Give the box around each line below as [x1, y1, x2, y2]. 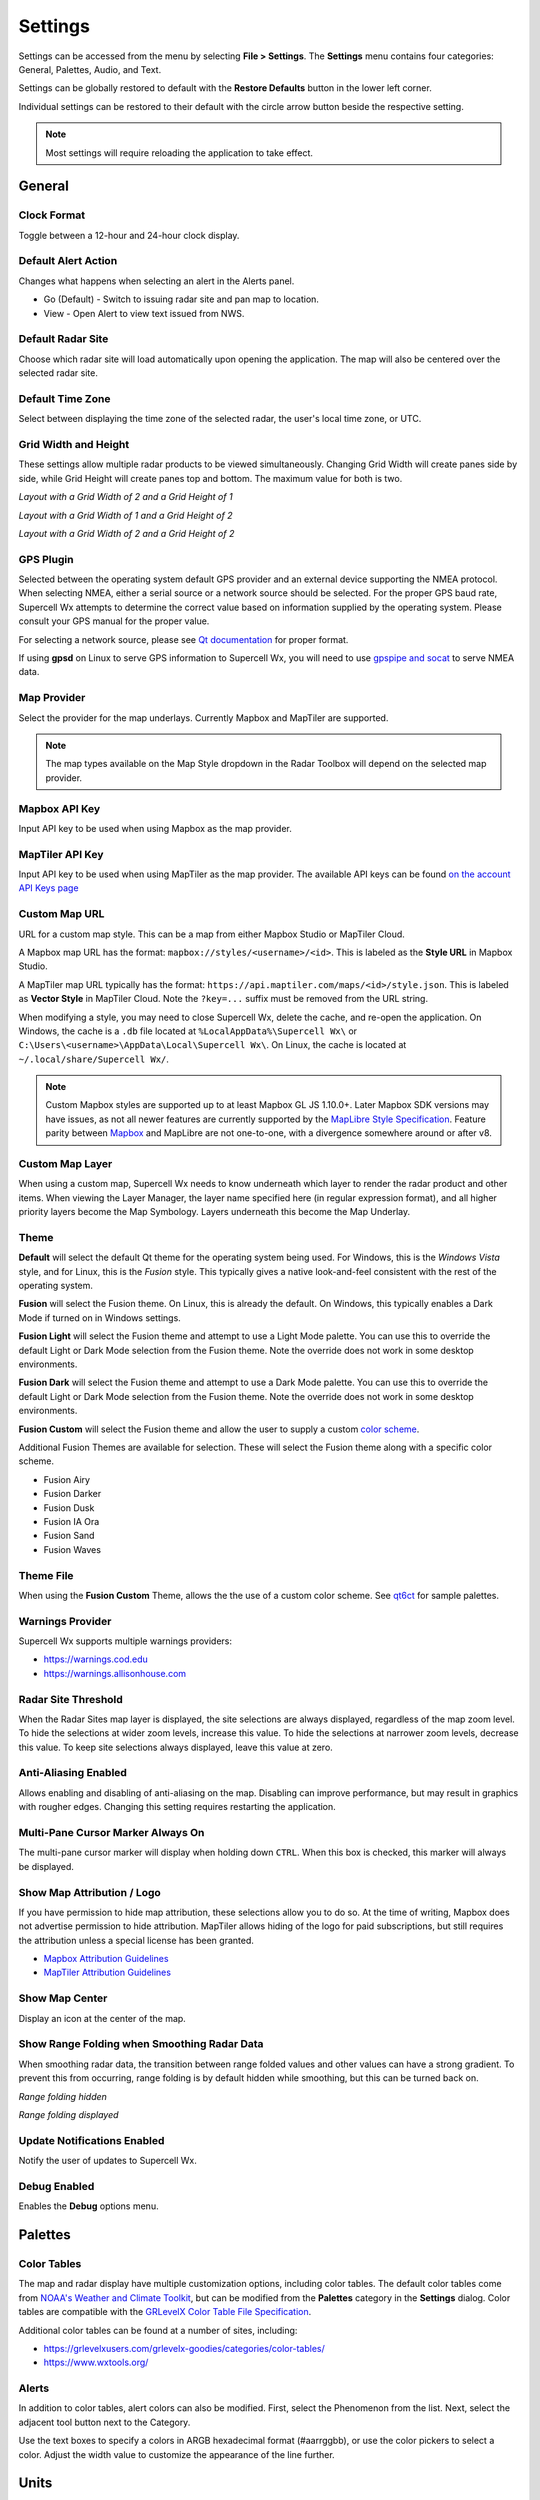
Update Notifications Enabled [18, 2133, 165, 2147]
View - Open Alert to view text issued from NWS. [43, 307, 245, 319]
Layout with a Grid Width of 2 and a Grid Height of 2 [18, 527, 235, 539]
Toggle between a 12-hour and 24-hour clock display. [18, 229, 240, 241]
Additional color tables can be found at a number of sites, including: [18, 2324, 298, 2336]
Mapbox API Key [18, 801, 101, 815]
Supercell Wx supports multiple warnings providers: [18, 1635, 232, 1647]
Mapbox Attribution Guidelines [43, 1953, 169, 1965]
